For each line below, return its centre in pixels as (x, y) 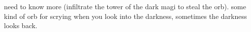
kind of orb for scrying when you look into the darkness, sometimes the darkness (125, 16)
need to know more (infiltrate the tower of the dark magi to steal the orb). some (125, 6)
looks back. (21, 25)
